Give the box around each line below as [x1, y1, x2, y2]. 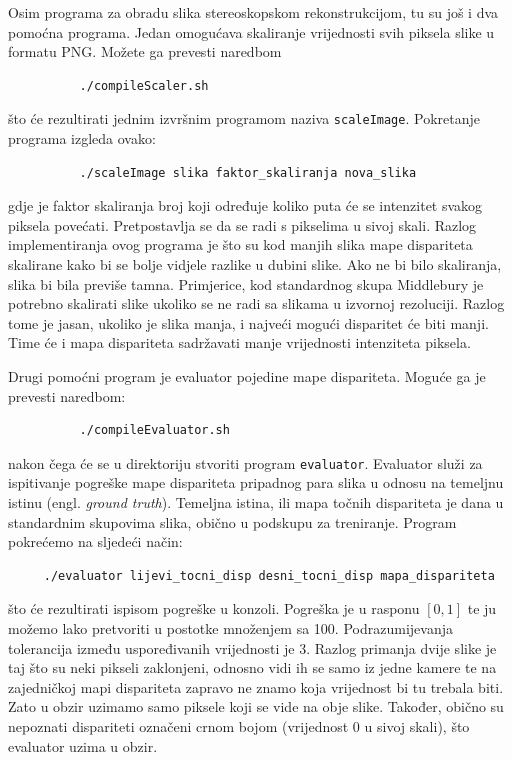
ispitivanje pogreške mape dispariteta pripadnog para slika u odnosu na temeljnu [8, 472, 504, 493]
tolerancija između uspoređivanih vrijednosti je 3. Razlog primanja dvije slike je [8, 637, 497, 658]
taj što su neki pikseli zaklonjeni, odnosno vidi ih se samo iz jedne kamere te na [8, 657, 497, 678]
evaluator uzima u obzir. [8, 735, 158, 756]
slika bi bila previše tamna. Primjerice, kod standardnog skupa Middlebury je [8, 273, 484, 294]
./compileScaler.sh [79, 78, 209, 93]
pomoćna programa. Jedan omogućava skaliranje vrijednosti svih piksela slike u [8, 21, 495, 42]
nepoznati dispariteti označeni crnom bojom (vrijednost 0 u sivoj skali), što [8, 715, 470, 736]
